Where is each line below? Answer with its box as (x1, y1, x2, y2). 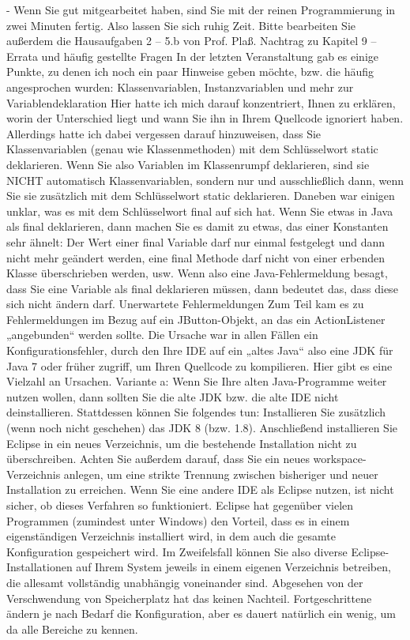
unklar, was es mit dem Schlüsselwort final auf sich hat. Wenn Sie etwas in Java (6, 202, 393, 219)
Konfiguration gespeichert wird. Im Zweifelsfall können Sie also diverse (6, 543, 348, 559)
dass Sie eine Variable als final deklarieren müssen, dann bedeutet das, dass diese (6, 280, 398, 296)
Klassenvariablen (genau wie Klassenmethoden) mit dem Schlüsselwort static (6, 141, 378, 157)
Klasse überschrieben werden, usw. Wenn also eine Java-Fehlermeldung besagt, (6, 265, 388, 281)
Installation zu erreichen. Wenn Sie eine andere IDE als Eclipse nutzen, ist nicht (6, 481, 394, 498)
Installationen (6, 559, 73, 575)
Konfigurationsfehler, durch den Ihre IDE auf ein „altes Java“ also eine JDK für (6, 342, 393, 359)
